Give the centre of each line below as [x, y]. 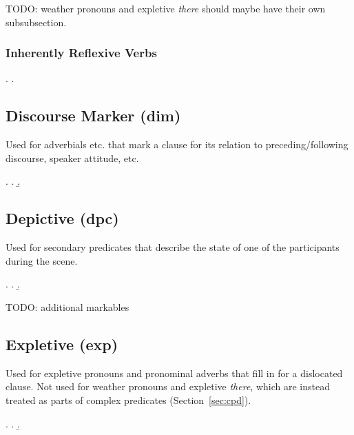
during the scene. [42, 260]
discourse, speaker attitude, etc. [72, 158]
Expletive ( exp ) [62, 344]
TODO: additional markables [67, 306]
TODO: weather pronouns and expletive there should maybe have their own [166, 8]
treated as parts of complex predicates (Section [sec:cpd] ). [128, 399]
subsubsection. [36, 22]
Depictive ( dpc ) [62, 218]
